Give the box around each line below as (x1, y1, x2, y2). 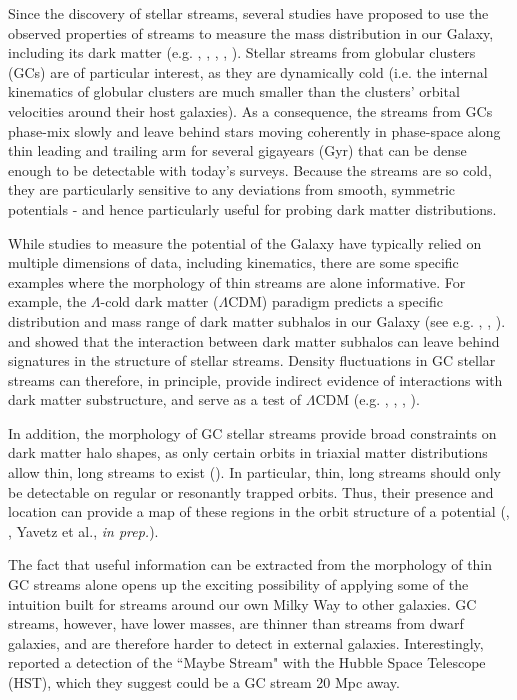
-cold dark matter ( (100, 291, 219, 312)
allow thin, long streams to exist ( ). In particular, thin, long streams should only (8, 462, 501, 483)
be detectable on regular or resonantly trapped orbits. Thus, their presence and (8, 481, 494, 502)
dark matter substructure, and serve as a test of (8, 389, 302, 410)
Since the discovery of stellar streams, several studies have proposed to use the (8, 3, 489, 23)
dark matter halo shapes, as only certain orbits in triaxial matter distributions (8, 442, 488, 463)
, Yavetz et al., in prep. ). (8, 520, 159, 541)
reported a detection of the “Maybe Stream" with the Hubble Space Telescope (8, 652, 486, 673)
